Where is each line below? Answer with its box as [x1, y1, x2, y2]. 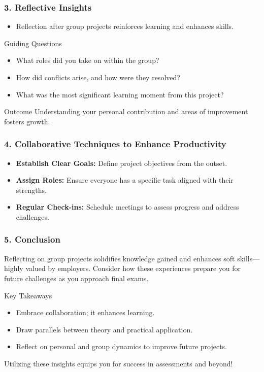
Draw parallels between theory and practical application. [16, 324, 193, 334]
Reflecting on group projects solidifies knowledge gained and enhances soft [4, 253, 235, 263]
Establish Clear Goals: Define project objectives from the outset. [16, 157, 227, 168]
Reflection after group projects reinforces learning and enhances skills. [16, 21, 234, 31]
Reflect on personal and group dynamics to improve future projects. [16, 341, 227, 352]
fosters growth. [4, 116, 50, 126]
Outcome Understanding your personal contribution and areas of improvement [4, 106, 248, 117]
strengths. [16, 184, 47, 195]
